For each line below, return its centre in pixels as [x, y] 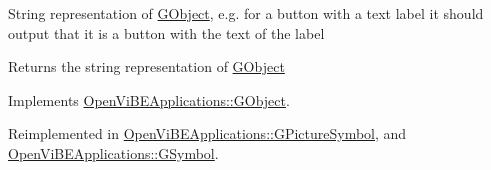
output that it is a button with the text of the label [166, 32]
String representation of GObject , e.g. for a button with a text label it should [246, 13]
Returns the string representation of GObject [146, 66]
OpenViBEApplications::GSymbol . [113, 152]
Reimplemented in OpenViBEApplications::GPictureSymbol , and [207, 133]
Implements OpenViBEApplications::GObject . [149, 99]
